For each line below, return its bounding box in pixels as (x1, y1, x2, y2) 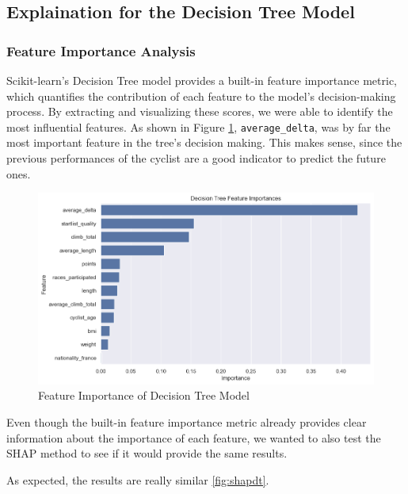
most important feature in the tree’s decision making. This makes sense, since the (6, 134, 402, 151)
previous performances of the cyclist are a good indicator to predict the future (6, 150, 386, 167)
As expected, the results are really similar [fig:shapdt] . (6, 471, 269, 488)
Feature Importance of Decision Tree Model (38, 387, 250, 404)
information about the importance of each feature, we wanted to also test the (6, 429, 381, 446)
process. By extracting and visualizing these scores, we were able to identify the (6, 103, 393, 120)
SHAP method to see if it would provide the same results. (6, 445, 288, 461)
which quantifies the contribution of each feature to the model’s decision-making (6, 87, 396, 104)
